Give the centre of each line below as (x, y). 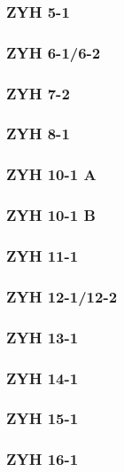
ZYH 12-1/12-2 (62, 296)
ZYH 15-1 (43, 418)
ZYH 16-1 (43, 459)
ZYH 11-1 (43, 255)
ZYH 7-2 (38, 93)
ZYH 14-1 (43, 378)
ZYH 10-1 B (51, 215)
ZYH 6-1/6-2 (54, 52)
